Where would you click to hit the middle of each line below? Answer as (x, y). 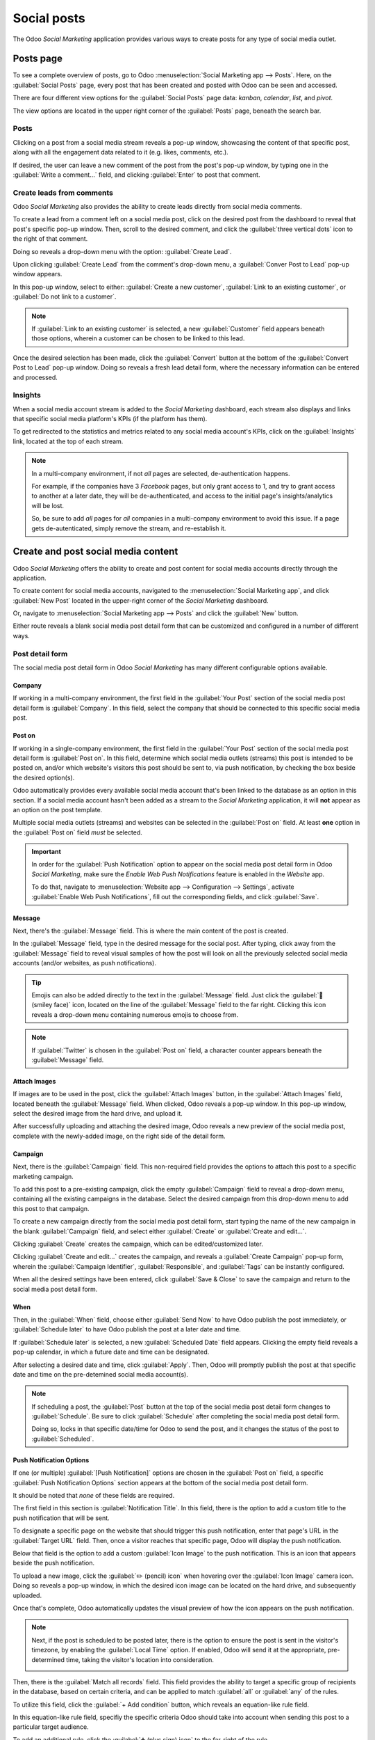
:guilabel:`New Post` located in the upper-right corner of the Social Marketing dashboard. (141, 600)
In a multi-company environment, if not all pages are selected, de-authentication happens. (161, 473)
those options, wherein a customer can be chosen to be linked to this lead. (138, 338)
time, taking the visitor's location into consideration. (140, 1659)
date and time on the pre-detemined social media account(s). (101, 1374)
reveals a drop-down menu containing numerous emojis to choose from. (135, 1014)
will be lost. (48, 505)
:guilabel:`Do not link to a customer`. (65, 296)
